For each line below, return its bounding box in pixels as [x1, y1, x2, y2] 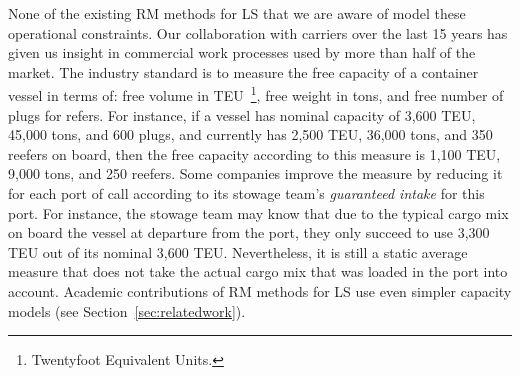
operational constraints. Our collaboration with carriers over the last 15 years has [8, 22, 508, 43]
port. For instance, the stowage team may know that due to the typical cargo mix [8, 202, 509, 223]
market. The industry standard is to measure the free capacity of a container [8, 61, 479, 82]
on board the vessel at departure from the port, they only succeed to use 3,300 [8, 222, 490, 243]
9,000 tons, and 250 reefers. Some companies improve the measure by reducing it [8, 163, 503, 184]
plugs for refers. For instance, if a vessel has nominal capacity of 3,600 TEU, [8, 104, 476, 125]
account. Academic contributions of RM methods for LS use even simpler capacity [8, 280, 512, 301]
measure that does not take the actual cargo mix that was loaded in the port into [8, 261, 508, 282]
